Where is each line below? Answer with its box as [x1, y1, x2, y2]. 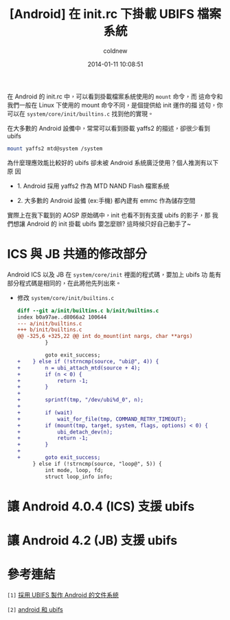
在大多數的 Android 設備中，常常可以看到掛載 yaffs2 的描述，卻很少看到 [7, 124, 211, 132]
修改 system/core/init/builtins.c [16, 293, 115, 301]
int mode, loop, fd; [45, 467, 104, 473]
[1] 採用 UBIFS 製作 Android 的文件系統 [7, 590, 119, 599]
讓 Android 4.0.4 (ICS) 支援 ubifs [7, 498, 195, 514]
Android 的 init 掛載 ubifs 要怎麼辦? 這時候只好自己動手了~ [26, 220, 192, 228]
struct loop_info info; [45, 473, 113, 480]
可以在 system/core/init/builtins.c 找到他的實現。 [7, 109, 154, 118]
